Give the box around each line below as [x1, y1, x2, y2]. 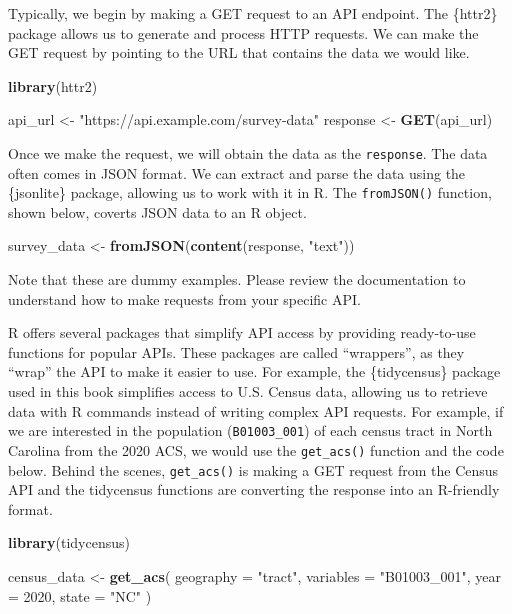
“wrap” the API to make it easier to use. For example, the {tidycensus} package [8, 361, 501, 382]
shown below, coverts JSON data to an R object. [8, 201, 307, 222]
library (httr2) [8, 75, 98, 96]
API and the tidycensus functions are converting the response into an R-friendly [8, 479, 500, 500]
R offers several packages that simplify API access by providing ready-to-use [8, 322, 476, 343]
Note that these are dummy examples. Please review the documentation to [8, 269, 466, 290]
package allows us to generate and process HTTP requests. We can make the [8, 22, 479, 43]
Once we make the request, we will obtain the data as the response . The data [8, 142, 488, 163]
